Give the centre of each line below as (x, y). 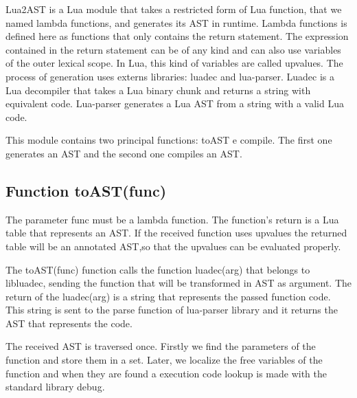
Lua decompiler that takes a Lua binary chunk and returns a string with (158, 90)
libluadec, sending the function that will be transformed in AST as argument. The (178, 283)
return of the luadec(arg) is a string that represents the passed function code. (168, 296)
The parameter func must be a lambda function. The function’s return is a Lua (172, 219)
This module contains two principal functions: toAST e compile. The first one (169, 140)
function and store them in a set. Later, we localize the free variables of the (164, 360)
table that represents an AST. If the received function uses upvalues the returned (176, 233)
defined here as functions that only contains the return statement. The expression (177, 36)
